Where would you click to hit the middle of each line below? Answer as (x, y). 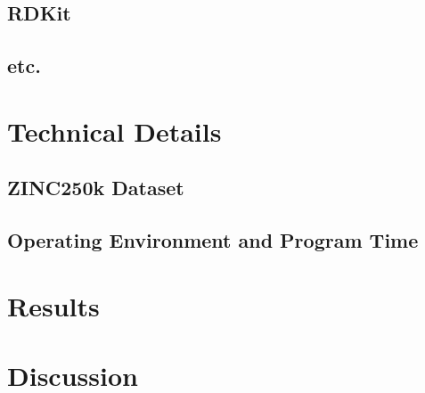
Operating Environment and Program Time (213, 240)
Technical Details (114, 131)
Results (53, 305)
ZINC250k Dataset (96, 188)
